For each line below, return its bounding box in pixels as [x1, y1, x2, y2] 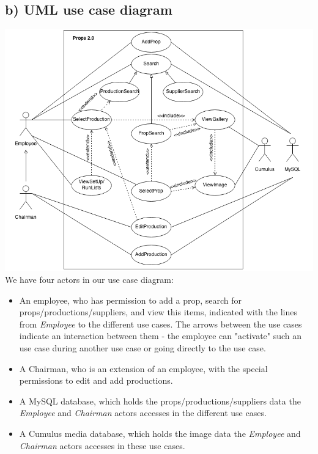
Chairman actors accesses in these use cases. [19, 439, 185, 452]
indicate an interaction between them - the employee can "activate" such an [19, 329, 302, 342]
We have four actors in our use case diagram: [5, 273, 174, 286]
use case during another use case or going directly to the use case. [19, 342, 266, 354]
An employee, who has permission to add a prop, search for [19, 293, 242, 306]
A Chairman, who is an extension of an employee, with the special [19, 362, 268, 375]
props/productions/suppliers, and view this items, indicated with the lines [19, 306, 297, 318]
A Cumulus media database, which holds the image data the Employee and [19, 427, 301, 439]
